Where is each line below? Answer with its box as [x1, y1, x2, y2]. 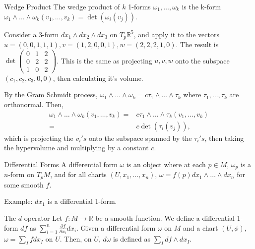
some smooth [4, 179, 44, 189]
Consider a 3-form [4, 29, 59, 39]
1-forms [128, 1, 151, 11]
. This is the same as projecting [57, 55, 152, 65]
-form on [8, 169, 34, 180]
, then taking [204, 132, 244, 143]
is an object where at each [126, 159, 206, 169]
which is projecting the [4, 132, 73, 143]
